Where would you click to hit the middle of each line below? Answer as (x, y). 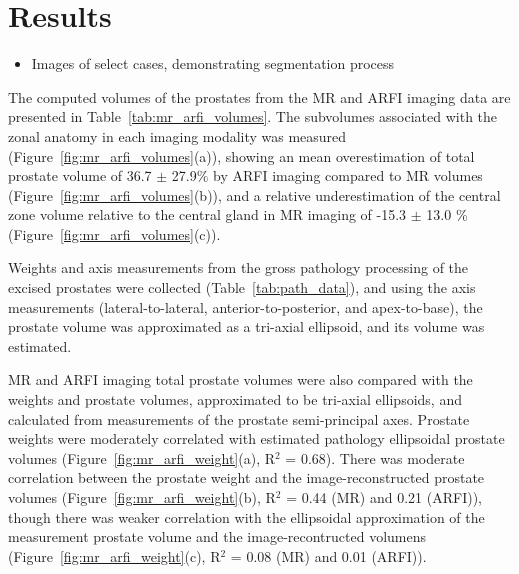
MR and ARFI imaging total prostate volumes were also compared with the (240, 379)
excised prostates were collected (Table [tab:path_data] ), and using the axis (242, 287)
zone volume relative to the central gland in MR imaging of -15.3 (207, 214)
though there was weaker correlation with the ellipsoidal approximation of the (246, 516)
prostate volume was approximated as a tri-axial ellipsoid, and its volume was (246, 326)
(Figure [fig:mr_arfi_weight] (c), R (114, 555)
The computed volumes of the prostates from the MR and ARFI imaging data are (259, 96)
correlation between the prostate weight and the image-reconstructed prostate (246, 477)
